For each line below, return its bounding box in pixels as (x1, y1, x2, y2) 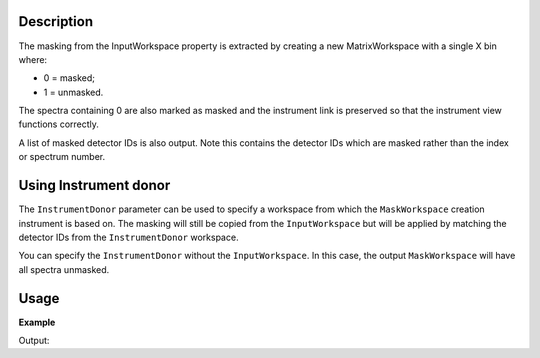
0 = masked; (43, 72, 95, 84)
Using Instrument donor (18, 177, 171, 194)
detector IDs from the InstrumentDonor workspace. (18, 231, 239, 243)
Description (18, 13, 94, 30)
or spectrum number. (18, 151, 106, 163)
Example (18, 316, 56, 328)
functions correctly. (18, 118, 100, 130)
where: (18, 53, 48, 65)
